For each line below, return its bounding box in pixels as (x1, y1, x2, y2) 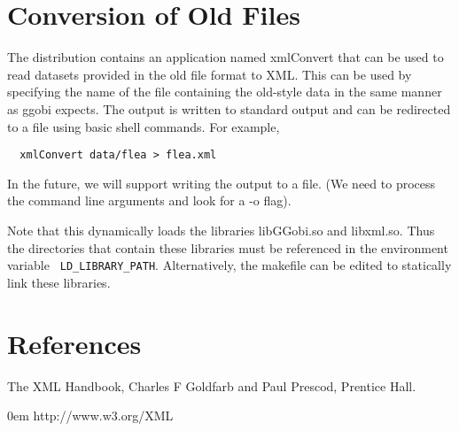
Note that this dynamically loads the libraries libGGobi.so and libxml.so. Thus (7, 220, 435, 239)
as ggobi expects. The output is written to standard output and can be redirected (7, 99, 451, 118)
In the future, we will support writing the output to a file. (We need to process (7, 173, 436, 192)
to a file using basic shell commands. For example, (7, 117, 280, 135)
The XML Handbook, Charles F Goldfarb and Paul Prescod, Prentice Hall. (7, 376, 416, 395)
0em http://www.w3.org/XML (7, 406, 174, 425)
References (7, 325, 142, 361)
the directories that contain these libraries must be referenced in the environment (7, 238, 448, 257)
